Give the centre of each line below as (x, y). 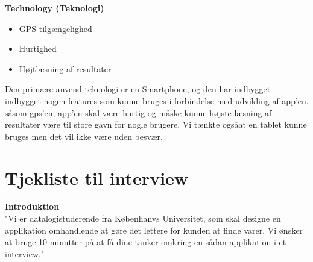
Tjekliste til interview (97, 177)
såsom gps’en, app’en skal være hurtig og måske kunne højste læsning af (138, 112)
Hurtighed (38, 48)
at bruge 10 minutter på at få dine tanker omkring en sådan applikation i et (146, 242)
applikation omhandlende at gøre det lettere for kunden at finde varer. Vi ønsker (154, 230)
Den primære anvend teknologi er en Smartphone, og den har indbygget (138, 89)
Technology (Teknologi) (55, 8)
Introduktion (32, 206)
